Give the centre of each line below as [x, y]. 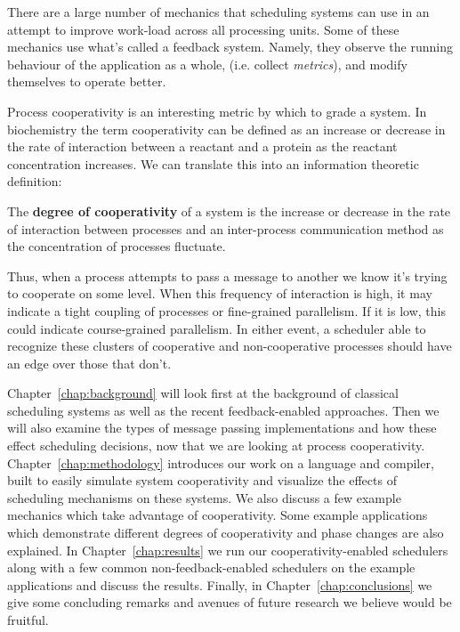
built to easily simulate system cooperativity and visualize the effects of [202, 480]
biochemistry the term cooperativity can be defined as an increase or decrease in [226, 129]
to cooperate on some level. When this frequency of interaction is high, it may [220, 293]
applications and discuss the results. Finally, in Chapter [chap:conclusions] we [220, 584]
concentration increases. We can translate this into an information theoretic [213, 163]
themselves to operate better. [87, 81]
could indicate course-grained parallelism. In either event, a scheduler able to [217, 328]
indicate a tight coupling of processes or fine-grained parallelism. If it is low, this [226, 310]
